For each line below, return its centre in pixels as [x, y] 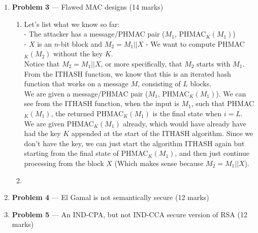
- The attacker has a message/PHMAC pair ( [94, 34]
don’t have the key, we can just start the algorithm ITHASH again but [134, 143]
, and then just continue [212, 153]
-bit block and [80, 43]
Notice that [42, 63]
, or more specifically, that [141, 63]
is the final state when [187, 113]
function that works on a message [76, 84]
